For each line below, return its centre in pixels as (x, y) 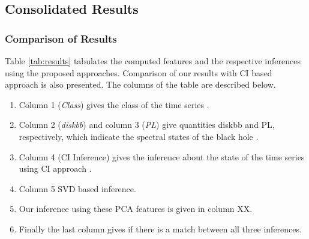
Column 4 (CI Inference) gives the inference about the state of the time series (162, 156)
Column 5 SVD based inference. (77, 188)
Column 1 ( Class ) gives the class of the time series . (114, 104)
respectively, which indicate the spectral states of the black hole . (139, 136)
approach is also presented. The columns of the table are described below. (140, 84)
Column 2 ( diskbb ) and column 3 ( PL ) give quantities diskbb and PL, (147, 125)
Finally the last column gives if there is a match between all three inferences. (160, 228)
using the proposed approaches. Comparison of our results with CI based (139, 72)
